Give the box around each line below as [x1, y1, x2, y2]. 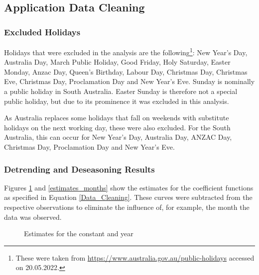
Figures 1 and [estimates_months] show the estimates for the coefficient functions [4, 182, 254, 192]
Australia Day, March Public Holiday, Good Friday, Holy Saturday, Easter [4, 57, 231, 67]
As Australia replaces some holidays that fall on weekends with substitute [4, 112, 229, 123]
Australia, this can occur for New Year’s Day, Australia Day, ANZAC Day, [4, 132, 232, 142]
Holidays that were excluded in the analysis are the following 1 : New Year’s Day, [4, 46, 248, 57]
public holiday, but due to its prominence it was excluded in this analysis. [4, 95, 229, 106]
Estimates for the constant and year [24, 228, 133, 239]
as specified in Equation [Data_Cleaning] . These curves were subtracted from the [4, 192, 253, 202]
